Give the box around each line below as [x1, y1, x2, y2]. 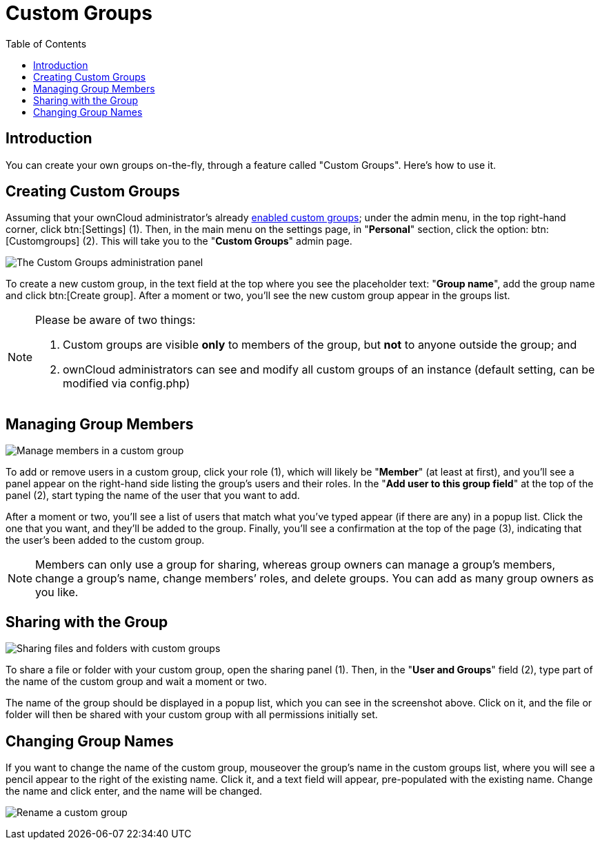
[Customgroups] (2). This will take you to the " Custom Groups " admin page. [6, 235, 352, 247]
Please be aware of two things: [35, 313, 196, 327]
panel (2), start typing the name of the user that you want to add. [6, 489, 300, 502]
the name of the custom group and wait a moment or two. [6, 675, 267, 688]
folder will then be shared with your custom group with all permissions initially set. [6, 709, 378, 721]
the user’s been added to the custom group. [6, 534, 205, 547]
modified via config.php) [63, 376, 190, 391]
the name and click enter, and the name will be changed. [6, 784, 262, 797]
